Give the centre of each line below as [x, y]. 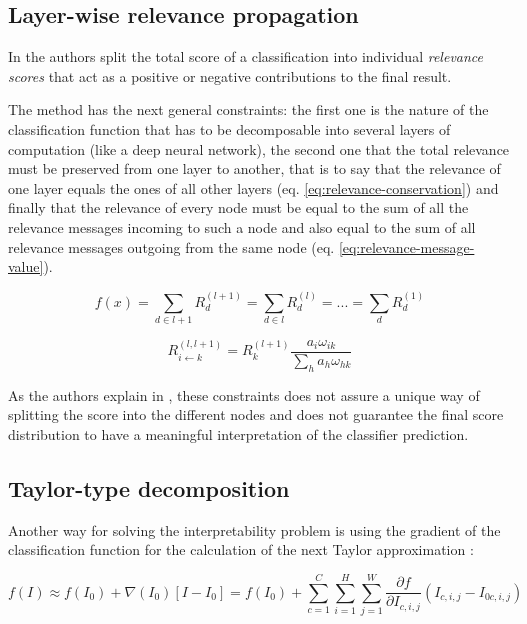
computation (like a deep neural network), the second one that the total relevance [259, 148]
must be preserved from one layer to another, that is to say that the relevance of [254, 168]
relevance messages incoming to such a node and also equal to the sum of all [242, 226]
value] [26, 266]
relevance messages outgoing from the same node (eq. [171, 246]
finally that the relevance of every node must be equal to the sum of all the [238, 207]
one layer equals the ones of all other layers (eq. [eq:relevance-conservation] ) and [253, 187]
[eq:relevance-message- [406, 246]
